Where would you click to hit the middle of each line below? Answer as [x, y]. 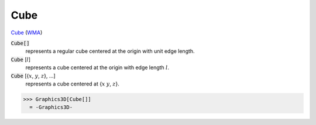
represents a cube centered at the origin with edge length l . [97, 67]
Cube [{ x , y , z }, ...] [33, 76]
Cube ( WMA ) [27, 33]
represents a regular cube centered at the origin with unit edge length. [110, 51]
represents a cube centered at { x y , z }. [72, 84]
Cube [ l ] [21, 59]
